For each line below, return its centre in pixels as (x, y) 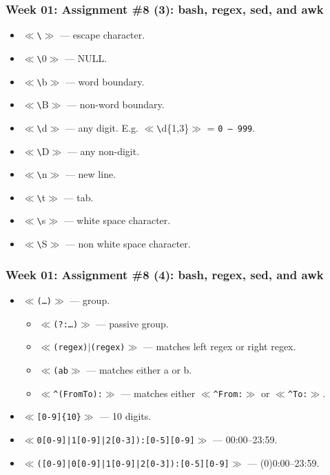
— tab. (79, 197)
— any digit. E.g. (102, 127)
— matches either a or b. (139, 369)
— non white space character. (128, 244)
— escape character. (103, 35)
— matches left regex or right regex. (219, 346)
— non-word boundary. (116, 104)
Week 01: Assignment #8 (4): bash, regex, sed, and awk (165, 274)
